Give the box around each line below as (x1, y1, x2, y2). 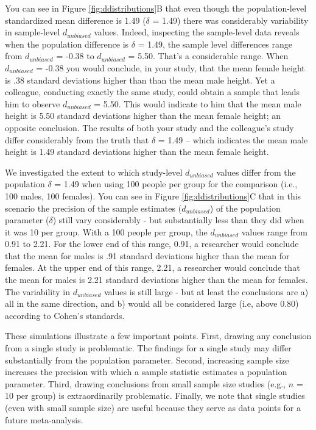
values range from (241, 225, 307, 238)
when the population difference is (5, 37, 129, 50)
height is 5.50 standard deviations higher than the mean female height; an (5, 109, 281, 122)
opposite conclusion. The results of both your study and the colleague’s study (5, 121, 294, 134)
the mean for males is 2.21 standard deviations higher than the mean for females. (5, 273, 308, 286)
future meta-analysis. (5, 413, 83, 426)
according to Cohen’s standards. (5, 309, 125, 321)
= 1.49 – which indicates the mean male (158, 133, 308, 146)
